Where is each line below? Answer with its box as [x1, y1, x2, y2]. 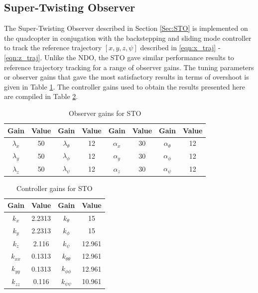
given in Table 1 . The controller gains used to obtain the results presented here [4, 81, 245, 92]
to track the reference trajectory [4, 42, 102, 53]
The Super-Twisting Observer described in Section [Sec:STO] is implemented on [4, 23, 248, 33]
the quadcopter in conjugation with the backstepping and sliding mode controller [4, 32, 252, 43]
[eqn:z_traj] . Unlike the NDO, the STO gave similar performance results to [4, 52, 234, 62]
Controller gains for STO [16, 183, 93, 193]
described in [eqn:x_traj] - [140, 42, 221, 53]
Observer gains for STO [69, 107, 141, 118]
